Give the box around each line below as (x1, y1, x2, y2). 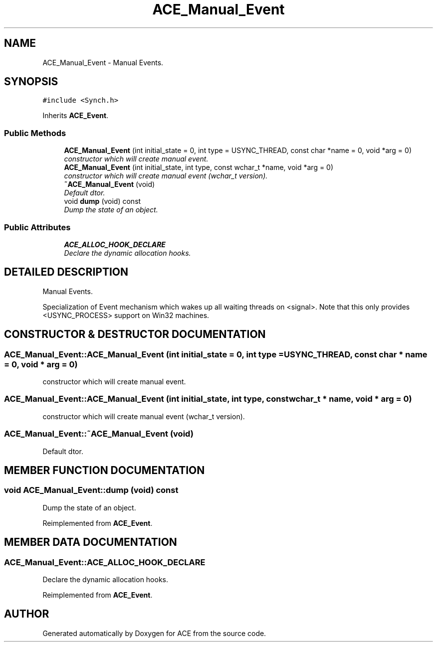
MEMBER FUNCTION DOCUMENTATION (4, 464, 205, 477)
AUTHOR (4, 608, 49, 621)
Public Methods (4, 128, 66, 138)
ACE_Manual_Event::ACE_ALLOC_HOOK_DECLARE (4, 557, 206, 567)
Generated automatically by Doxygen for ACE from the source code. (42, 629, 266, 638)
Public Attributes (4, 222, 71, 232)
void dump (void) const (64, 197, 141, 206)
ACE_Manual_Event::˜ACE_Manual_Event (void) (4, 429, 194, 439)
